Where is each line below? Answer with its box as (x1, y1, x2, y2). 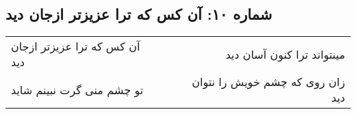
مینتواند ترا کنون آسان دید (225, 46, 345, 62)
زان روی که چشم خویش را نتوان (192, 74, 345, 90)
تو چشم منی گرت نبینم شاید (11, 81, 144, 98)
